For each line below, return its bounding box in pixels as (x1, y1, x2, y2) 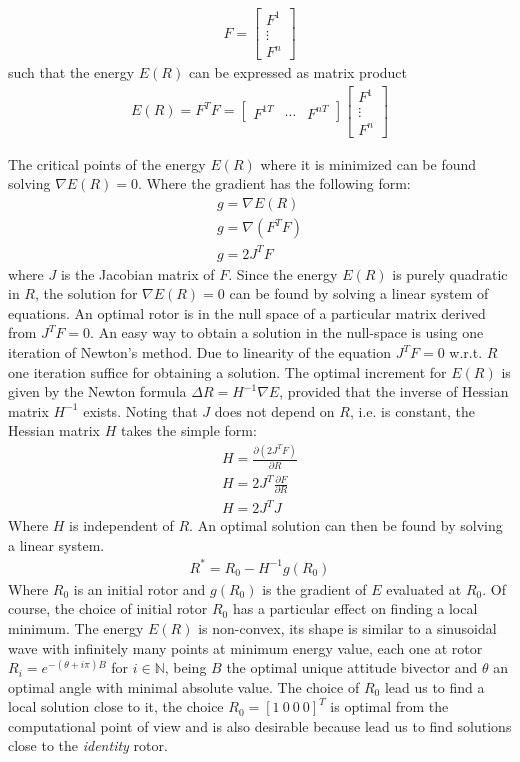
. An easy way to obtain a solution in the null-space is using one (90, 322, 484, 343)
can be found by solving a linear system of (229, 283, 489, 304)
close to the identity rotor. (8, 735, 168, 756)
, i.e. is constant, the (349, 400, 475, 421)
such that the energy (8, 62, 135, 83)
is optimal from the (330, 696, 449, 717)
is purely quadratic (392, 263, 508, 284)
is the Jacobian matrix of (60, 263, 215, 284)
